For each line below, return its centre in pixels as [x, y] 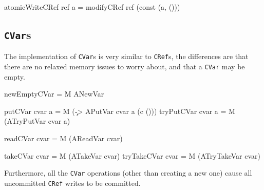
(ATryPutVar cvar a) [37, 121]
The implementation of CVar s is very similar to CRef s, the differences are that [126, 56]
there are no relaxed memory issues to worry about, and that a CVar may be [125, 66]
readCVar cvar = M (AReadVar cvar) [63, 138]
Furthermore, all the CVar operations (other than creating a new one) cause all [128, 173]
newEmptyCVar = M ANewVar [54, 94]
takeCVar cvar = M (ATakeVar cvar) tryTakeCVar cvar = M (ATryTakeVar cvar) [132, 155]
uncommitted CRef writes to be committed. [72, 183]
